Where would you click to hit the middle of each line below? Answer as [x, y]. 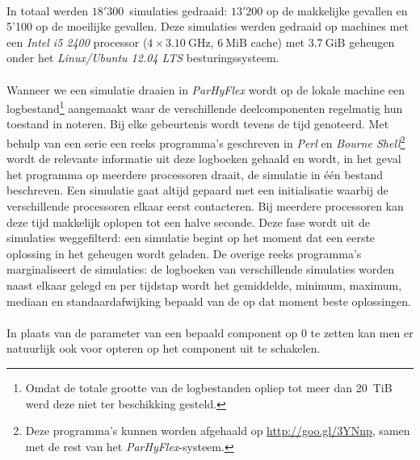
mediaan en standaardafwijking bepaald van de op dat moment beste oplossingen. [209, 301]
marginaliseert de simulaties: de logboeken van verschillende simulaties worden [201, 269]
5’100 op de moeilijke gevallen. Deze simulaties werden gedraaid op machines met [208, 26]
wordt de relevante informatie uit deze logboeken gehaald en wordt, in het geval [204, 159]
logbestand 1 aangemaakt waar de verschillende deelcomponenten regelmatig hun [205, 107]
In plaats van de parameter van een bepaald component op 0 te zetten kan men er [210, 332]
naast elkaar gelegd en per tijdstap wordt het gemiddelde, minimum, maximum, [204, 285]
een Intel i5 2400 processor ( [77, 42]
